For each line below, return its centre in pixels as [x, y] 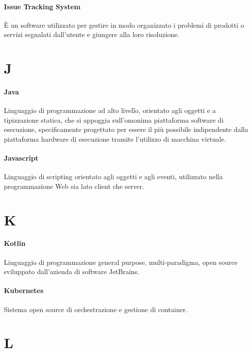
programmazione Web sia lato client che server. [74, 186]
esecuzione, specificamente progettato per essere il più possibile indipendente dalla [126, 129]
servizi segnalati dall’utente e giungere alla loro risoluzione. [92, 34]
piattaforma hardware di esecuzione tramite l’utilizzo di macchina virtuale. [115, 139]
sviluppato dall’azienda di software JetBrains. [72, 271]
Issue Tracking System [42, 6]
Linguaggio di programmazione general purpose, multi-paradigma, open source [121, 262]
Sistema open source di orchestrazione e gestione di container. [96, 309]
